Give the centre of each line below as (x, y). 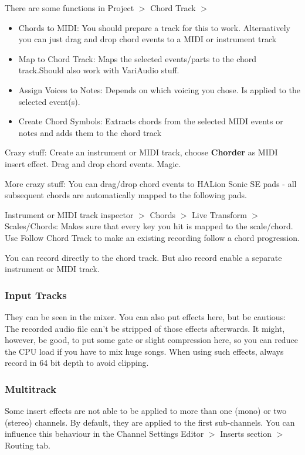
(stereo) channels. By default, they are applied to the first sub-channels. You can (150, 422)
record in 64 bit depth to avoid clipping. (77, 363)
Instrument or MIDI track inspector (69, 214)
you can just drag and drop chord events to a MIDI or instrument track (148, 39)
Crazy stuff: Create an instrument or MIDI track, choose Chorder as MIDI (141, 152)
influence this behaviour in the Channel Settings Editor (104, 434)
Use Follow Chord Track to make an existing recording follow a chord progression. (152, 237)
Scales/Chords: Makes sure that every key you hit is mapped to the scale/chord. (149, 226)
